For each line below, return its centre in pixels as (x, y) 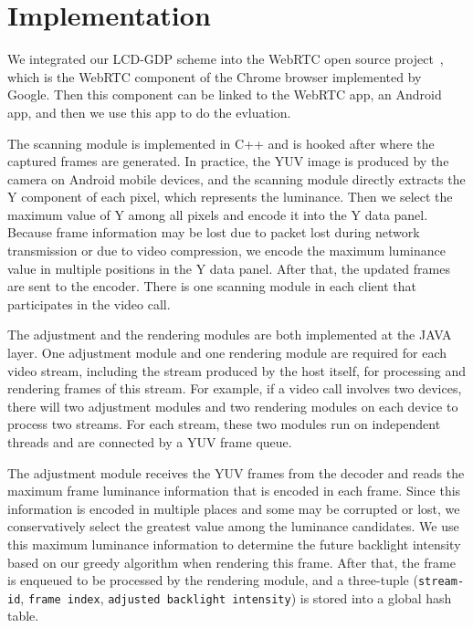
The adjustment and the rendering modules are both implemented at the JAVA (230, 335)
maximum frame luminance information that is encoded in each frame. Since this (234, 491)
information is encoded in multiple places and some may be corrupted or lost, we (234, 508)
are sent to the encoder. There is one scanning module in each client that (212, 286)
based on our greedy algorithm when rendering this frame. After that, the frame (231, 562)
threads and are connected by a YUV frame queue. (150, 442)
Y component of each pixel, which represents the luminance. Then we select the (230, 197)
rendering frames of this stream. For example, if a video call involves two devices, (235, 388)
